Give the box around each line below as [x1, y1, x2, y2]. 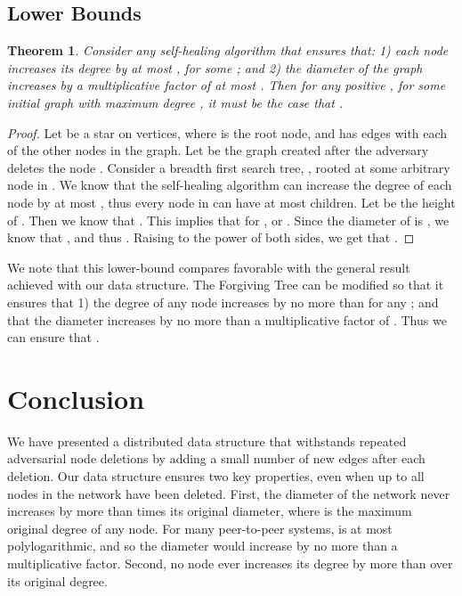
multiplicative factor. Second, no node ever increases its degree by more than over [7, 553, 453, 572]
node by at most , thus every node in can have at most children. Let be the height [7, 192, 456, 211]
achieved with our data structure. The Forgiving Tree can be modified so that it [7, 275, 444, 294]
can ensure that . [7, 328, 100, 347]
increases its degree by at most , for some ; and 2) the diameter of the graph [7, 58, 423, 77]
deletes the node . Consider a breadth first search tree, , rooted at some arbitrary [7, 158, 450, 176]
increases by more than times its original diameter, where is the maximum [7, 502, 412, 520]
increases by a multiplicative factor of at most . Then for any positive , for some [7, 76, 446, 94]
